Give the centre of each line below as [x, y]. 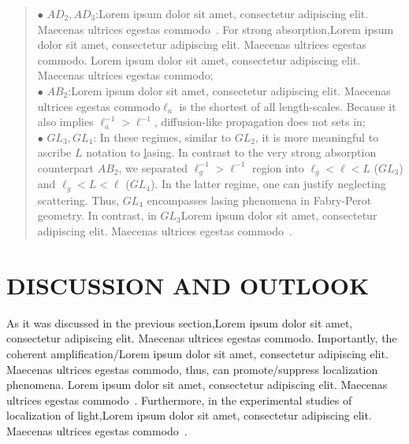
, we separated [153, 167]
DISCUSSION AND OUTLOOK [188, 285]
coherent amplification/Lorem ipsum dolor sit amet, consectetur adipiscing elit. [197, 353]
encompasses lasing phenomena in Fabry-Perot [259, 200]
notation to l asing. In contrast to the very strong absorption [231, 152]
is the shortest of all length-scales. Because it [288, 106]
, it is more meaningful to [317, 137]
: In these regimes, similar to [162, 137]
